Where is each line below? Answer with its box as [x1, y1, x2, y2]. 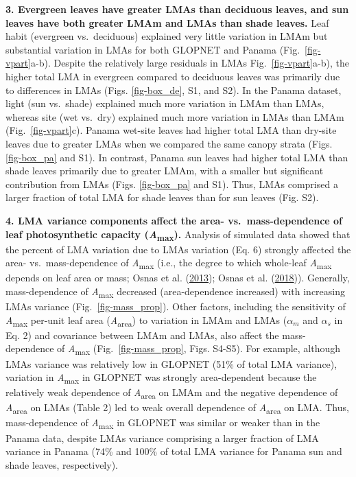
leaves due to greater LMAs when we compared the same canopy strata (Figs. [5, 136, 333, 150]
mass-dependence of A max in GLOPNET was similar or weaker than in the [5, 415, 320, 432]
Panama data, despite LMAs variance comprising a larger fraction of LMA [5, 430, 319, 445]
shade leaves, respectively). [5, 457, 118, 472]
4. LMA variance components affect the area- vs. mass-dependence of [5, 213, 342, 227]
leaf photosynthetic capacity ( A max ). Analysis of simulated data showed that [5, 226, 351, 243]
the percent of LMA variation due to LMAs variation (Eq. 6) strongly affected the [5, 242, 351, 256]
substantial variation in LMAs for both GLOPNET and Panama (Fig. [5, 42, 300, 56]
